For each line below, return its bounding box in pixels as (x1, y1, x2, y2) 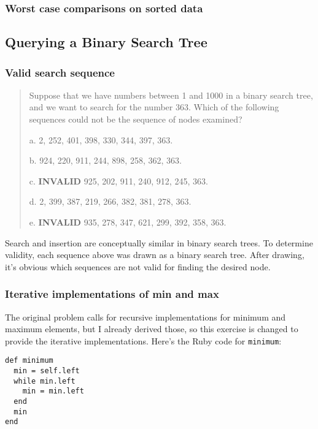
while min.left (14, 376, 76, 385)
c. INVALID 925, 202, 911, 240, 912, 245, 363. (29, 174, 208, 187)
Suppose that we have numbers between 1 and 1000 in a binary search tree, (29, 88, 313, 101)
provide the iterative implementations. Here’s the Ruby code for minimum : (5, 334, 282, 347)
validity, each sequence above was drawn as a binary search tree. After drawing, (5, 248, 304, 261)
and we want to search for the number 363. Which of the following (29, 101, 279, 113)
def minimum (5, 356, 53, 365)
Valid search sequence (5, 64, 115, 80)
